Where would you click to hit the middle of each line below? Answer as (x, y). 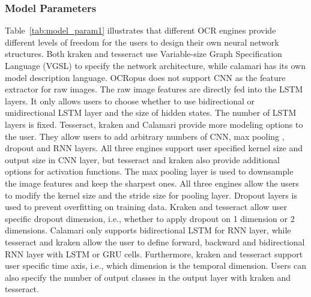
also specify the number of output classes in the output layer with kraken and (148, 277)
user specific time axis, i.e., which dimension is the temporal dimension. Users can (155, 265)
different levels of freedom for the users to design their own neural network (142, 42)
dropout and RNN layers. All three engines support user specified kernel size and (154, 148)
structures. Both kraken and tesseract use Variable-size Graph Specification (143, 54)
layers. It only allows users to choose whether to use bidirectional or (130, 100)
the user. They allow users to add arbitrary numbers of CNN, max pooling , (145, 136)
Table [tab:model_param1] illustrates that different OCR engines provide (140, 30)
